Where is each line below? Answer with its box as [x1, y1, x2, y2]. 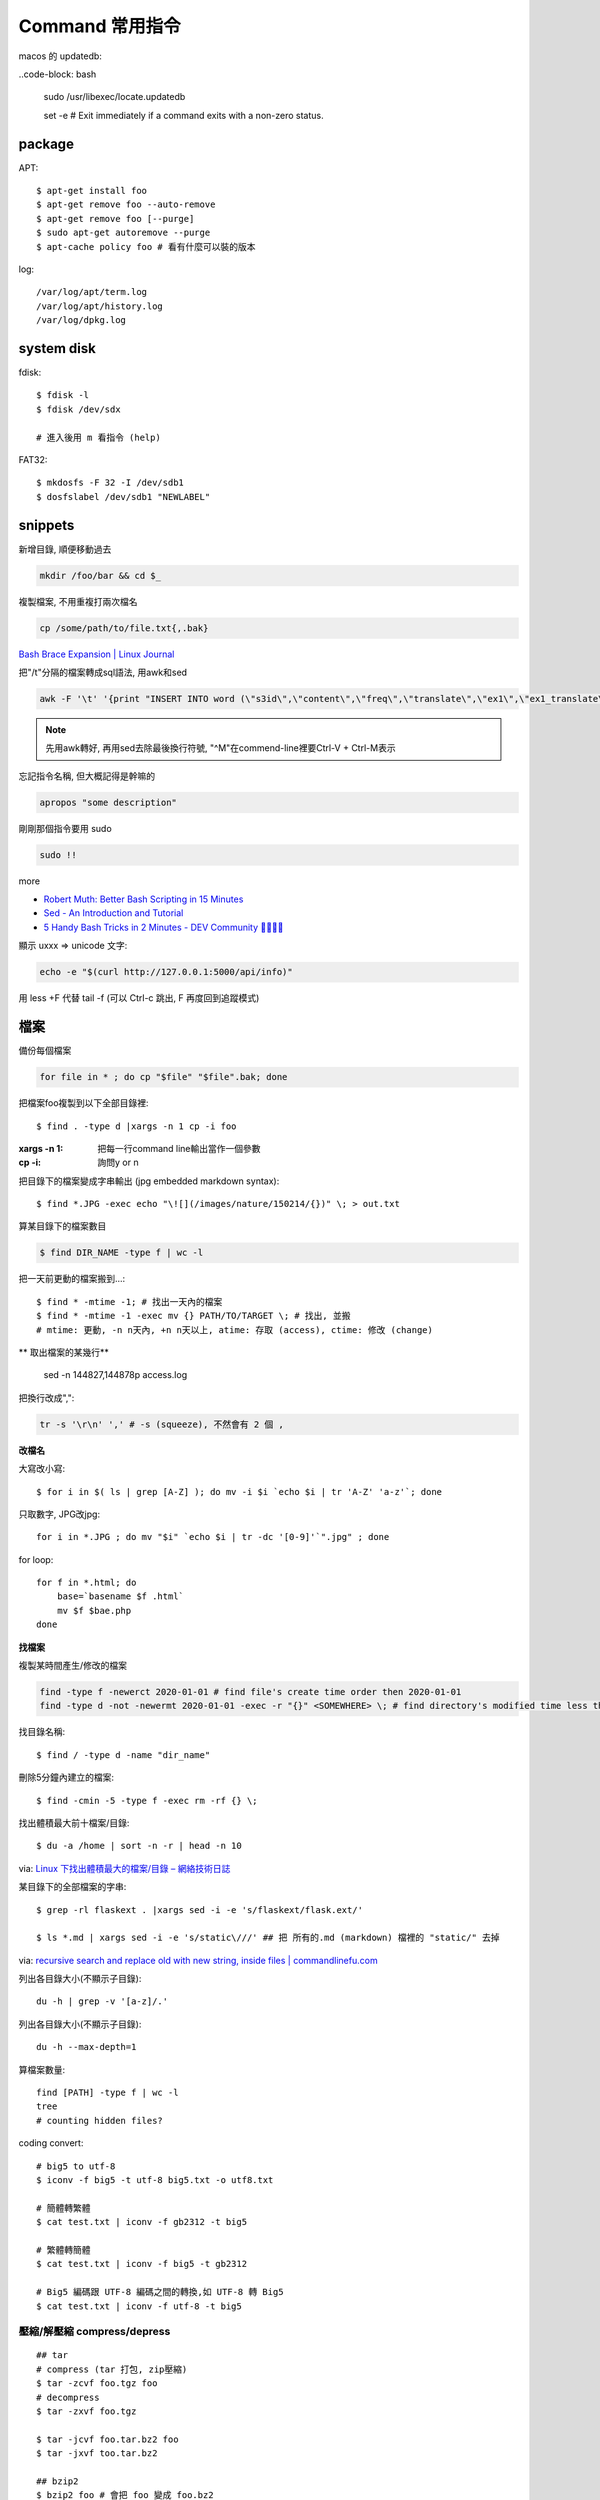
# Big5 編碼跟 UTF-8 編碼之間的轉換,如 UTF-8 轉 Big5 [36, 2286, 284, 2298]
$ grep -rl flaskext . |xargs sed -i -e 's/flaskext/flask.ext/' [36, 1904, 364, 1915]
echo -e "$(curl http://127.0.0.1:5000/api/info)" [39, 966, 294, 978]
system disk [18, 340, 97, 357]
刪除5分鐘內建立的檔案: [18, 1771, 115, 1784]
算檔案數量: [18, 2063, 66, 2075]
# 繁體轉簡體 [36, 2244, 91, 2255]
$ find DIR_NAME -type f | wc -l [39, 1247, 204, 1259]
